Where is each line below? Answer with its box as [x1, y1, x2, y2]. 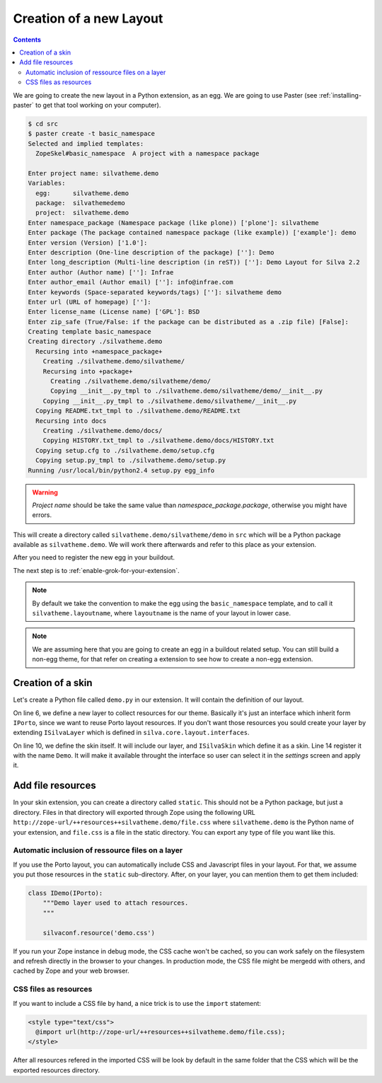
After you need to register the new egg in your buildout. [13, 553, 175, 562]
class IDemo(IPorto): [28, 889, 103, 898]
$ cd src [28, 120, 59, 127]
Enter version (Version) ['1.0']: [28, 238, 148, 247]
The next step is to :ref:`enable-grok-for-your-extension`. [13, 566, 180, 574]
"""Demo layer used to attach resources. [42, 899, 189, 907]
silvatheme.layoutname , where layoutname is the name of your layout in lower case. [32, 609, 291, 618]
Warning [32, 488, 58, 497]
